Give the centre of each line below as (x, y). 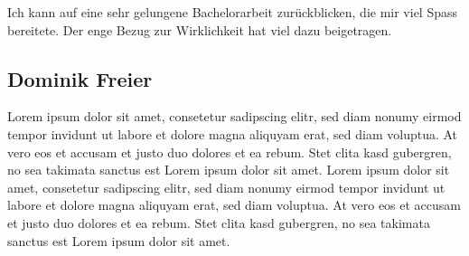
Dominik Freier (80, 78)
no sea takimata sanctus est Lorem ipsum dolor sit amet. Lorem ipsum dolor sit (229, 170)
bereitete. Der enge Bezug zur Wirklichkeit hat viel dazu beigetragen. (200, 29)
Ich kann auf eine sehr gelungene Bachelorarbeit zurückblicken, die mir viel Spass (233, 12)
